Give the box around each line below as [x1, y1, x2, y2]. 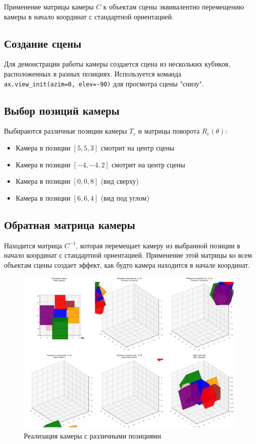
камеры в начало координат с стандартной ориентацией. [4, 11, 174, 21]
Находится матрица [4, 240, 62, 250]
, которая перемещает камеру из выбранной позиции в [76, 240, 241, 250]
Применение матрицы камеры [4, 1, 94, 11]
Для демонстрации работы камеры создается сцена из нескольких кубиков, [4, 59, 231, 69]
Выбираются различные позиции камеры [4, 126, 127, 136]
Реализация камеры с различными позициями [24, 430, 161, 441]
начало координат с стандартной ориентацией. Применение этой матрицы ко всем [4, 250, 252, 260]
